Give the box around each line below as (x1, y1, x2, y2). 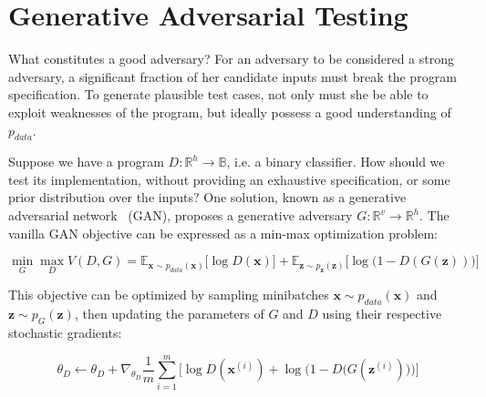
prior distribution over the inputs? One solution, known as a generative (8, 188, 407, 207)
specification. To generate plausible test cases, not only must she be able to (8, 85, 429, 104)
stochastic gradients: (8, 323, 122, 342)
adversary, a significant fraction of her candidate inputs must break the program (8, 66, 457, 86)
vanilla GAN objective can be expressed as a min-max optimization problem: (8, 223, 438, 242)
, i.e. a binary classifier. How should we (226, 152, 445, 171)
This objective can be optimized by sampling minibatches (8, 285, 329, 304)
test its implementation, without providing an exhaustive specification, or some (8, 169, 450, 188)
